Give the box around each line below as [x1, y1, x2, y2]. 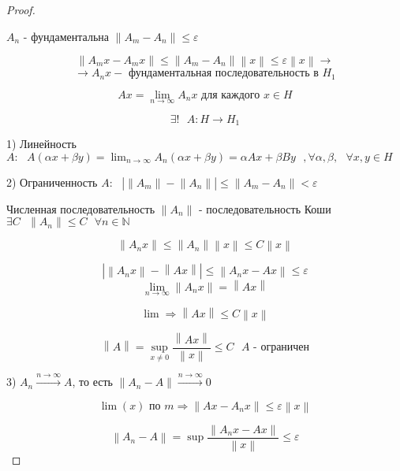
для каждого [201, 89, 260, 101]
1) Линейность [6, 135, 77, 152]
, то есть [72, 373, 113, 390]
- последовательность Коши [199, 200, 331, 217]
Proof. [6, 2, 36, 17]
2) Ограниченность [6, 173, 98, 190]
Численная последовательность [6, 200, 155, 217]
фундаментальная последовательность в [128, 68, 319, 80]
